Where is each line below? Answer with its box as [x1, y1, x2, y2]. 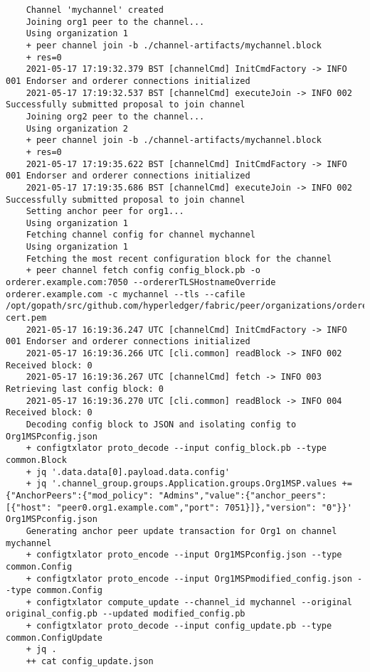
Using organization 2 [26, 123, 128, 134]
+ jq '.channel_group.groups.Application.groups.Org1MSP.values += [26, 479, 352, 489]
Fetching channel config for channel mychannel [26, 230, 255, 240]
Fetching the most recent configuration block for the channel [26, 253, 332, 264]
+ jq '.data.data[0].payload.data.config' [26, 466, 230, 477]
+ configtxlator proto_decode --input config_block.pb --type [26, 443, 327, 454]
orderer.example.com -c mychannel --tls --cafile [6, 289, 245, 299]
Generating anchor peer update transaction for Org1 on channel [26, 526, 337, 536]
